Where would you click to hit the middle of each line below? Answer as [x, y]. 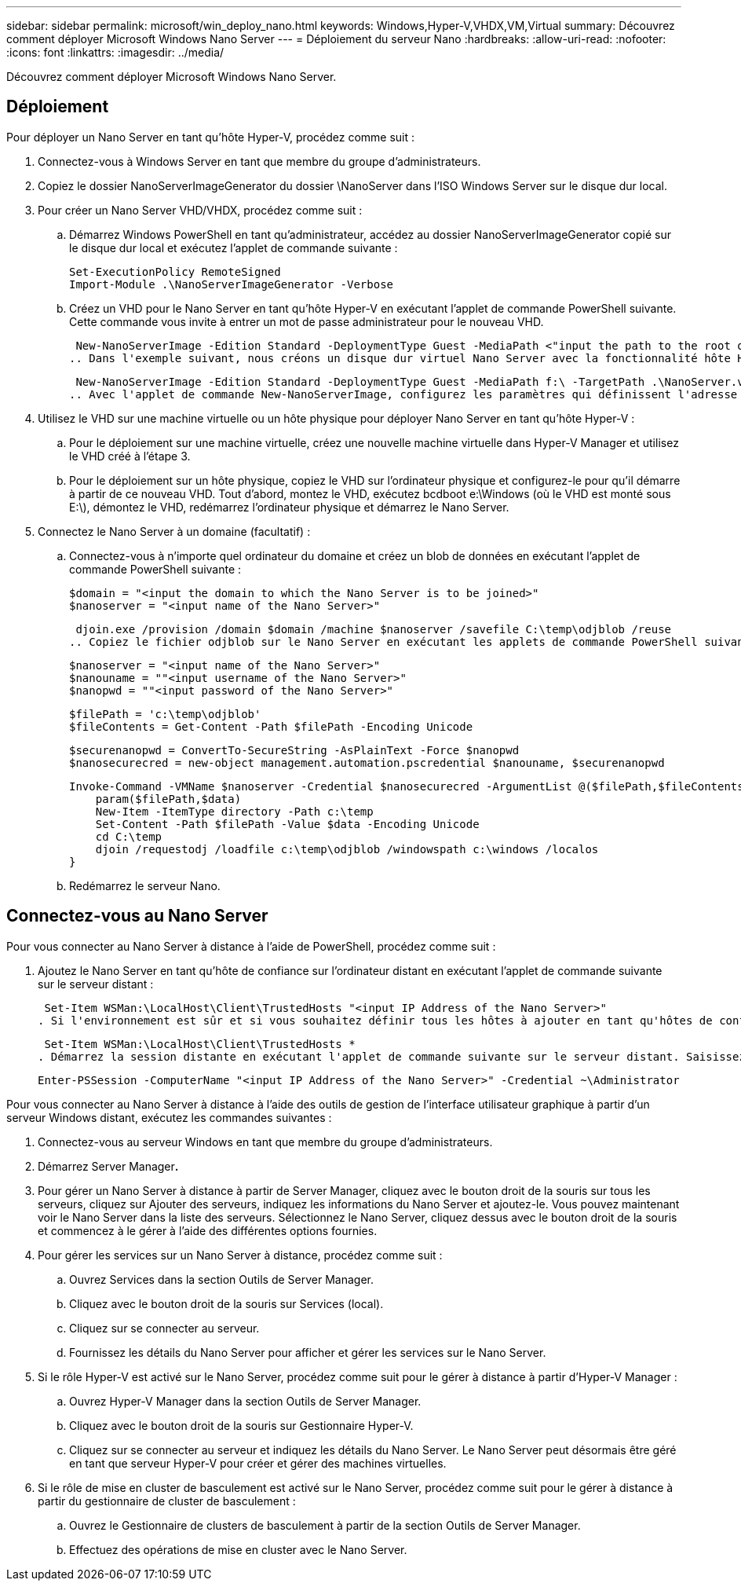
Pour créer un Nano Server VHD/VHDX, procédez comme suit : [200, 210]
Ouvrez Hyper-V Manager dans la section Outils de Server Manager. [245, 1401]
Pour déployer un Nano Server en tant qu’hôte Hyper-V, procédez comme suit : [211, 137]
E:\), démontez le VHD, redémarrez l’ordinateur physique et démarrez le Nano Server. [289, 507]
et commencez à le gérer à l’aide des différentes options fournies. [208, 1230]
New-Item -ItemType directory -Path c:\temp [234, 811]
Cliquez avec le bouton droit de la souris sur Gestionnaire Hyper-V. [241, 1425]
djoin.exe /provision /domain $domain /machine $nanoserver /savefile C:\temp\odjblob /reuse [374, 629]
